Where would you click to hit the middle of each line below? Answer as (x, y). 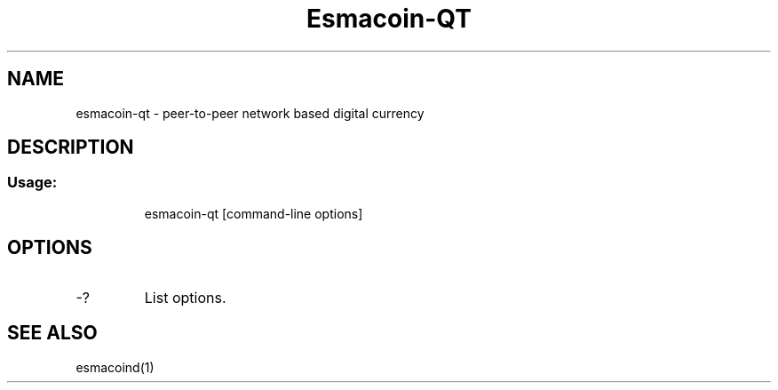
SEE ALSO (52, 333)
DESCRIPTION (71, 147)
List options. (185, 297)
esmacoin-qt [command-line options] (254, 213)
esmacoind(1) (115, 367)
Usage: (32, 183)
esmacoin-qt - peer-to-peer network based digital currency (250, 113)
